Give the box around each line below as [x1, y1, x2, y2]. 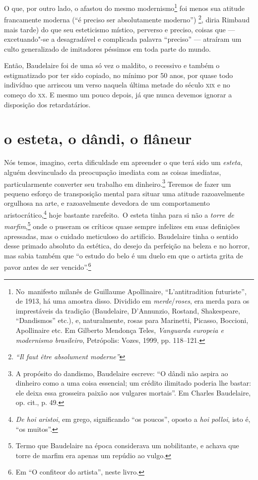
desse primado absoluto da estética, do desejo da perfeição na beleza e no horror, [4, 240, 250, 251]
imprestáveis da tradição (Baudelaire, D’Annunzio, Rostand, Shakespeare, [15, 305, 240, 316]
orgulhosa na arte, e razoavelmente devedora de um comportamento [4, 198, 210, 208]
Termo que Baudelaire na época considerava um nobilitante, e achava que [15, 440, 239, 451]
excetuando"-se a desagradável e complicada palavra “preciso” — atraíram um [4, 34, 242, 44]
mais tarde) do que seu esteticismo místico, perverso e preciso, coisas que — [4, 24, 235, 34]
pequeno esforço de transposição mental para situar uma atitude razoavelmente [4, 188, 245, 198]
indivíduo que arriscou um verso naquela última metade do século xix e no [4, 80, 230, 90]
